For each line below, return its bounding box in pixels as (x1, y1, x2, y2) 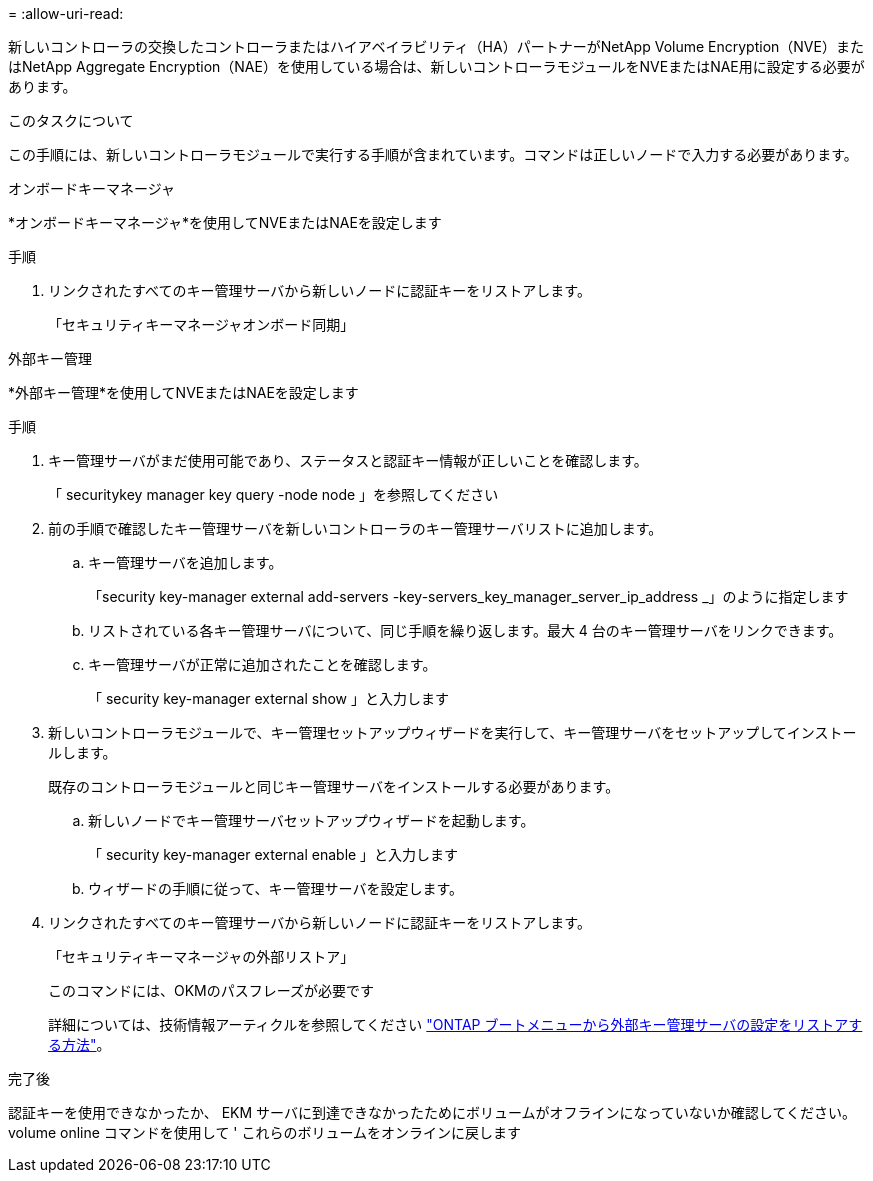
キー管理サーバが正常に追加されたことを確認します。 (88, 656, 437, 673)
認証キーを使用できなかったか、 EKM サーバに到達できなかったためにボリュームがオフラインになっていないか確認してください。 (8, 1104, 856, 1121)
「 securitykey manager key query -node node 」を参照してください (48, 486, 499, 503)
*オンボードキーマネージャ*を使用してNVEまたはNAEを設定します (8, 214, 442, 231)
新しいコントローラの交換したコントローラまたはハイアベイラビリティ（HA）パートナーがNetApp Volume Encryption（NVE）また (8, 38, 864, 55)
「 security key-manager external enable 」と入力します (88, 846, 459, 863)
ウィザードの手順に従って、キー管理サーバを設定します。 (88, 880, 464, 897)
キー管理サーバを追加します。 (88, 554, 283, 571)
